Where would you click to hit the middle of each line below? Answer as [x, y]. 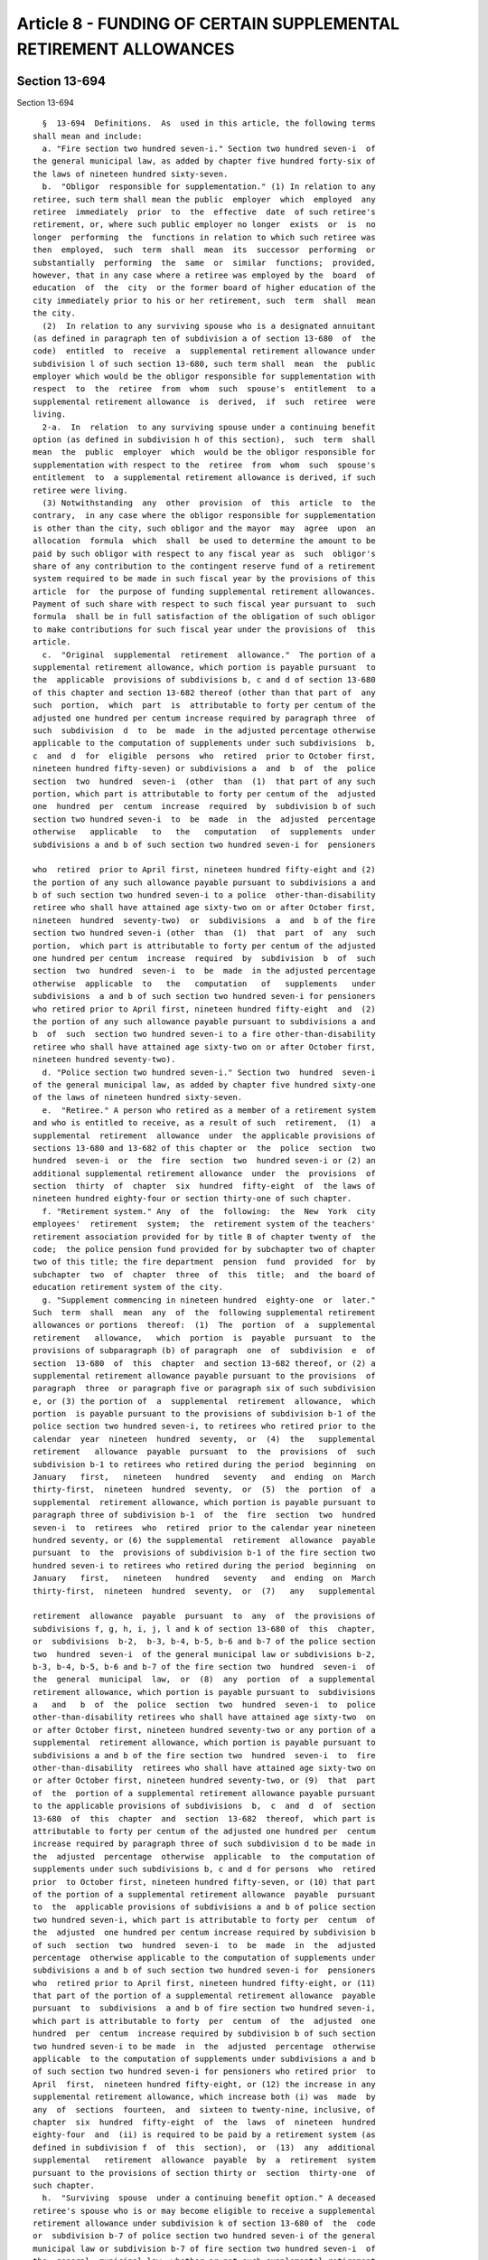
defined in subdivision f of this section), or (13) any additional [204, 2147]
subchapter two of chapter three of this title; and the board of [204, 1274]
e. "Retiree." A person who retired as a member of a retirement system [209, 1110]
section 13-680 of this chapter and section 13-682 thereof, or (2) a [204, 1363]
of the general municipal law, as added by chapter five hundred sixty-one [204, 1084]
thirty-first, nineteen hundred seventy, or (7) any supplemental [204, 1591]
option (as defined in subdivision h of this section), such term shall [204, 440]
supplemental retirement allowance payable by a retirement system [204, 2160]
